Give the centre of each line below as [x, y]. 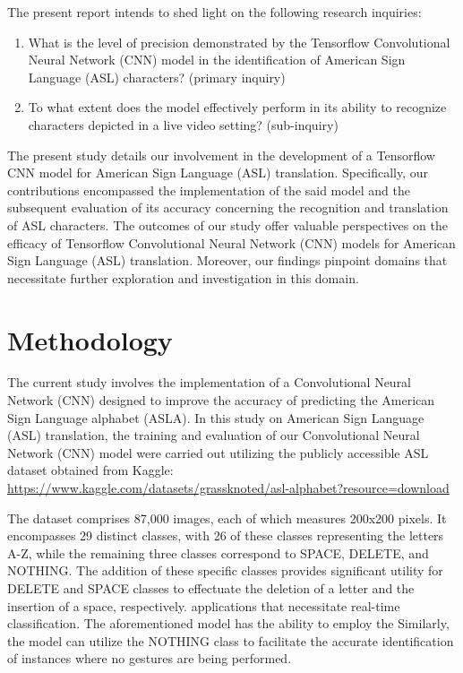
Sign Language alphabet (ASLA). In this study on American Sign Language [216, 417]
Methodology [90, 339]
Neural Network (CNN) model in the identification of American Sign [217, 60]
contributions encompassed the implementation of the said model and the [209, 190]
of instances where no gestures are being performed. [150, 658]
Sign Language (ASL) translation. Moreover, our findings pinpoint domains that [227, 260]
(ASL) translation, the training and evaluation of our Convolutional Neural [214, 435]
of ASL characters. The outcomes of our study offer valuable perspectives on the [227, 224]
